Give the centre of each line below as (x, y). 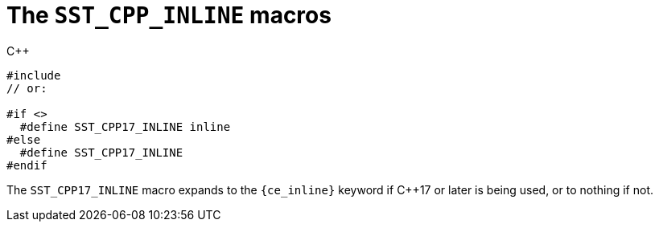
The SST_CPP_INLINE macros (169, 15)
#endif (27, 165)
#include (34, 75)
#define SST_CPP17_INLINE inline (125, 126)
